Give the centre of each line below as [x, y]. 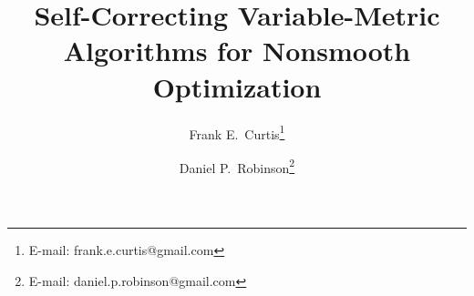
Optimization [237, 86]
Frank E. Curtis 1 [237, 132]
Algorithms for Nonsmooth [237, 51]
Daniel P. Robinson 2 [237, 166]
